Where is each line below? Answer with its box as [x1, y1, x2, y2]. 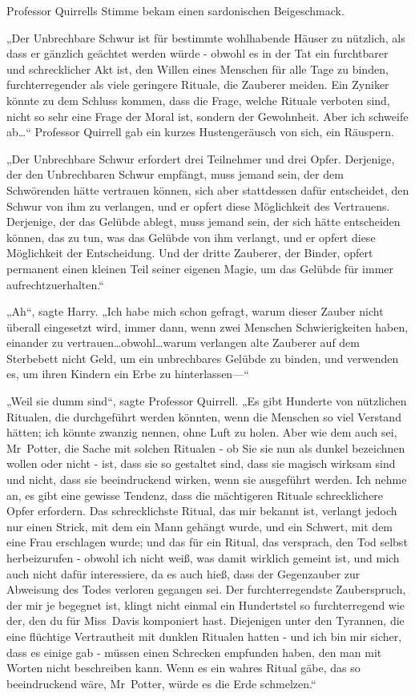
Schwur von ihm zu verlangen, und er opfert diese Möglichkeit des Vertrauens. [6, 197, 390, 214]
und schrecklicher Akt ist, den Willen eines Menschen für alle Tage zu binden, [6, 60, 389, 77]
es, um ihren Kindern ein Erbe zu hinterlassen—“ [6, 365, 249, 382]
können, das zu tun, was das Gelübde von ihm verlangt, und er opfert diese [6, 228, 376, 245]
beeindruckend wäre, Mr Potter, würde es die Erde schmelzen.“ [6, 675, 316, 691]
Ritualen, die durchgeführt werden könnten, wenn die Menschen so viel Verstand [6, 408, 401, 425]
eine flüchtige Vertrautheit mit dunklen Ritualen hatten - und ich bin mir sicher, [6, 627, 402, 644]
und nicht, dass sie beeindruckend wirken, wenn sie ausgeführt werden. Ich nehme [6, 471, 407, 488]
